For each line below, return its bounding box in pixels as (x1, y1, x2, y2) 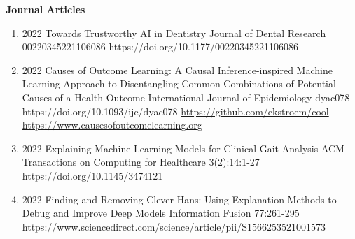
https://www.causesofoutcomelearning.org (22, 117, 202, 132)
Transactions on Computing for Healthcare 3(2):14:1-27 (22, 154, 260, 169)
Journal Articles (6, 2, 85, 16)
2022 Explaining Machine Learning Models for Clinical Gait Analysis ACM (22, 140, 344, 155)
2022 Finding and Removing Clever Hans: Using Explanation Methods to (22, 191, 337, 206)
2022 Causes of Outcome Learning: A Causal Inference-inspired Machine (22, 62, 333, 77)
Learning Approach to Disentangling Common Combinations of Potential (22, 76, 336, 91)
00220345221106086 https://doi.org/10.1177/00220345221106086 (22, 39, 298, 54)
